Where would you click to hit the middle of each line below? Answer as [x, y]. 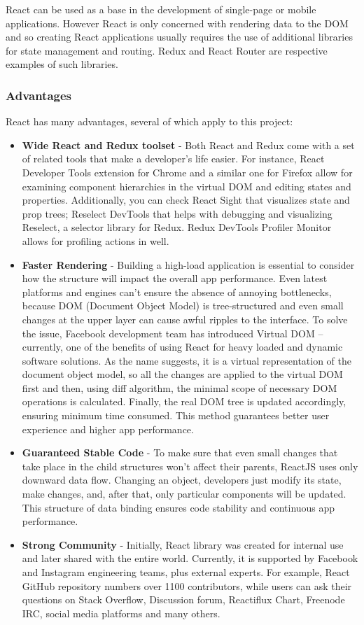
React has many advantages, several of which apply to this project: [149, 121]
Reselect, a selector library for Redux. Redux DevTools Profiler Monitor [177, 227]
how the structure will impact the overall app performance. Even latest [175, 278]
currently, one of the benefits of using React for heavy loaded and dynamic [182, 347]
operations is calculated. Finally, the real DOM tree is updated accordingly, [184, 401]
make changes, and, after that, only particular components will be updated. [184, 494]
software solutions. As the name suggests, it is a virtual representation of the [187, 360]
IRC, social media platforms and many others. [121, 613]
